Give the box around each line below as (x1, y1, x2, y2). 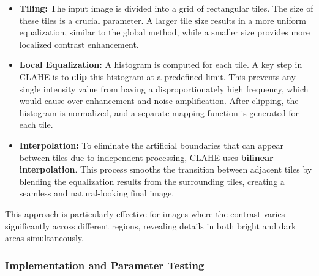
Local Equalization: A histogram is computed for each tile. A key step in (19, 58, 302, 71)
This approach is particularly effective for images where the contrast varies (5, 207, 285, 220)
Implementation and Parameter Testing (5, 257, 205, 272)
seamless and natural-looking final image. (19, 187, 175, 200)
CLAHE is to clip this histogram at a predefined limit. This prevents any (19, 70, 296, 83)
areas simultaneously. (5, 231, 84, 244)
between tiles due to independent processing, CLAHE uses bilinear (19, 151, 274, 163)
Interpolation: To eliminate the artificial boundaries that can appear (19, 138, 283, 151)
